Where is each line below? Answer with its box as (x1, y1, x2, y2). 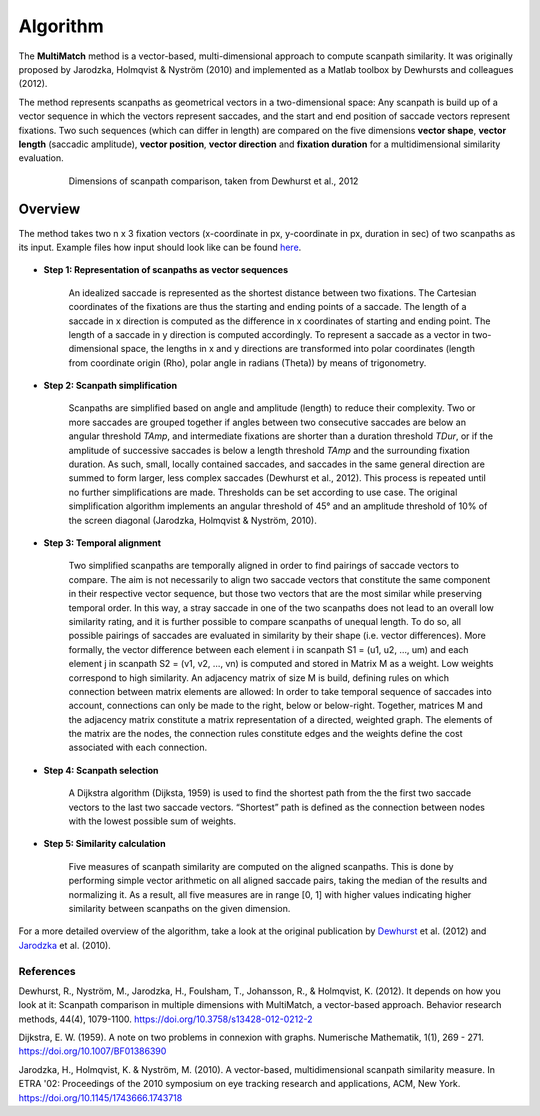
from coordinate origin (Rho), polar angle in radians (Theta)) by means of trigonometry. (68, 356, 427, 369)
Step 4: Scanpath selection (43, 764, 159, 776)
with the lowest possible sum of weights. (68, 815, 237, 827)
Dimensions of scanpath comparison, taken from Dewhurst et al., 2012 (68, 175, 359, 187)
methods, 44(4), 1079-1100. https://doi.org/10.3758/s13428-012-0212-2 (18, 1013, 314, 1025)
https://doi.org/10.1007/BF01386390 (18, 1045, 167, 1057)
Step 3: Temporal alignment (43, 537, 162, 549)
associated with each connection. (68, 741, 208, 754)
